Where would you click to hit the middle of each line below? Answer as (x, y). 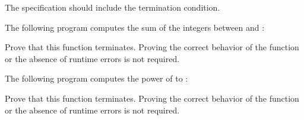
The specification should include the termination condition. (113, 7)
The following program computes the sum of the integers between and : (135, 27)
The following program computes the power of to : (96, 78)
